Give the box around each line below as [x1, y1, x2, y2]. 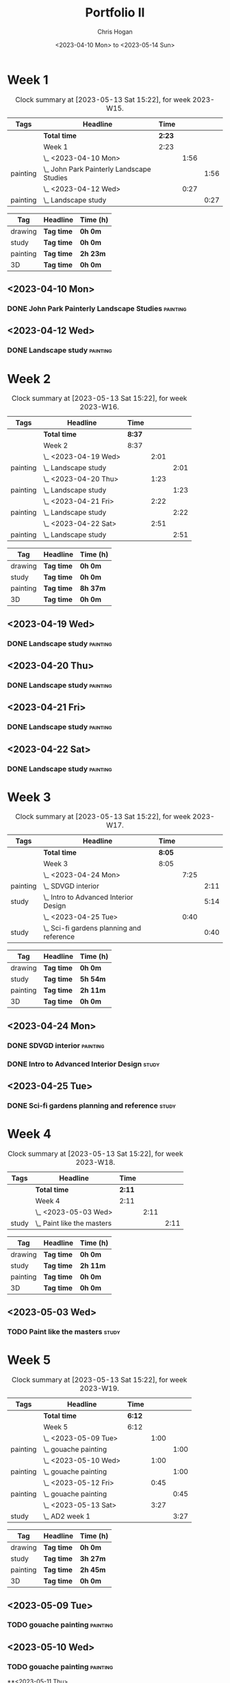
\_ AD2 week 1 [43, 1511, 91, 1521]
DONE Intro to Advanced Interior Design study [7, 1059, 160, 1069]
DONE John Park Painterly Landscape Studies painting [7, 304, 187, 313]
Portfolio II [85, 5, 145, 21]
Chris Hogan [97, 27, 133, 36]
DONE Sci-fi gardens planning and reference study [7, 1100, 177, 1110]
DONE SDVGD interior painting [7, 1041, 105, 1050]
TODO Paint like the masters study [7, 1327, 121, 1336]
